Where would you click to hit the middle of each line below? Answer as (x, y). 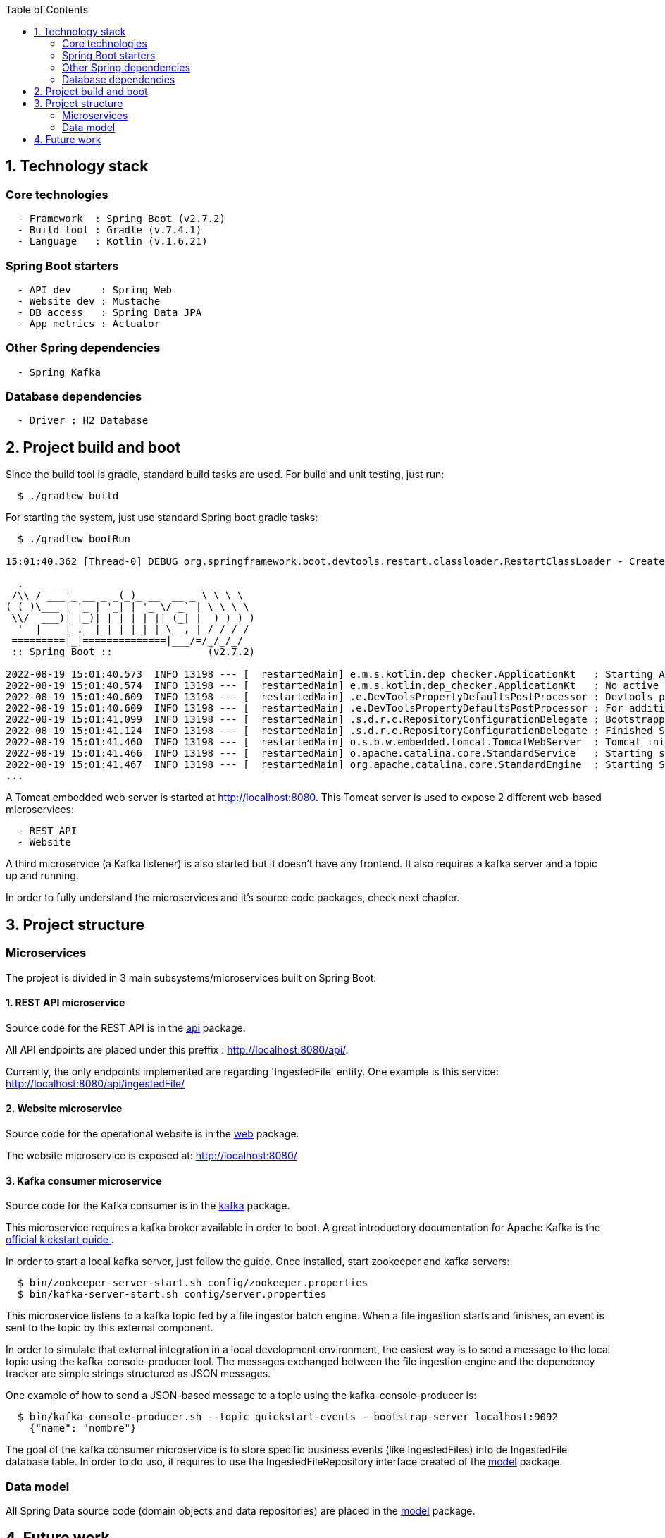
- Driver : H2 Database (83, 421)
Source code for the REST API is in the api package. (126, 1027)
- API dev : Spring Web (95, 289)
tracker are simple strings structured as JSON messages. (138, 1374)
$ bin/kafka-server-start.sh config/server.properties (172, 1294)
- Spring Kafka (59, 372)
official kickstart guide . (60, 1240)
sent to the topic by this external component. (110, 1328)
